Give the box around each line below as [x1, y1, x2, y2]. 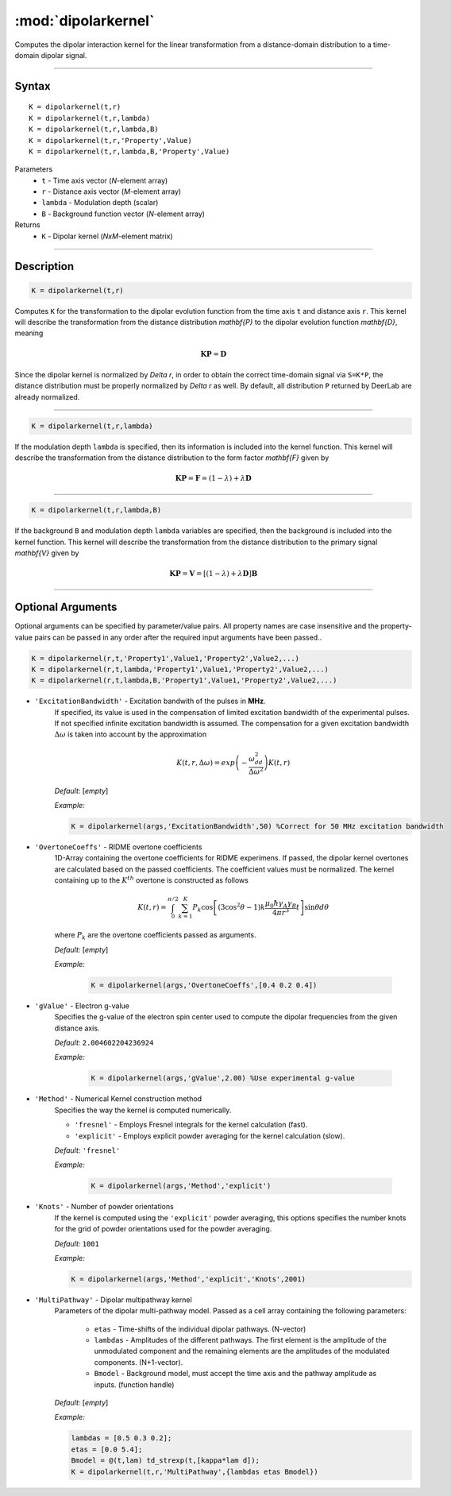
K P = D [199, 350, 227, 358]
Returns [14, 220, 40, 230]
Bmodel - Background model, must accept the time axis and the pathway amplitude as [94, 1369, 377, 1378]
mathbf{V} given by [14, 548, 79, 558]
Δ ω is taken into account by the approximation [54, 729, 206, 739]
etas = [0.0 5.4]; [71, 1444, 143, 1454]
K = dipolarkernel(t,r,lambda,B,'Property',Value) [29, 147, 230, 156]
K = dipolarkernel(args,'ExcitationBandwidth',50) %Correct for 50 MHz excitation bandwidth [71, 822, 444, 831]
